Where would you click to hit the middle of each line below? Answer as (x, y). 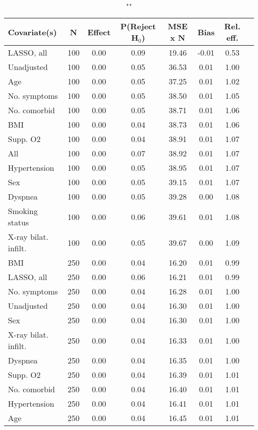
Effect (99, 32)
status (18, 222)
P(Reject (138, 26)
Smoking (23, 211)
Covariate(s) (32, 32)
